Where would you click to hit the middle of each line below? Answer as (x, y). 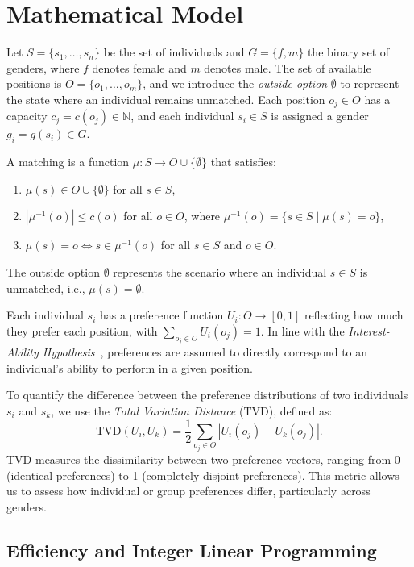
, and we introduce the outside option (235, 83)
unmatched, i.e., (46, 288)
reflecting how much (354, 315)
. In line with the (302, 330)
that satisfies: (243, 162)
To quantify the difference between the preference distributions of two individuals (207, 395)
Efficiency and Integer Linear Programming (192, 550)
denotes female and (139, 67)
